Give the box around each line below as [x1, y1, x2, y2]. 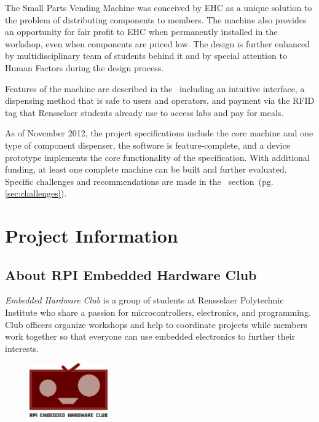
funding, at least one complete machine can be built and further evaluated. [5, 163, 287, 176]
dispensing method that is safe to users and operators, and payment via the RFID [5, 94, 315, 107]
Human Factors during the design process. [5, 61, 164, 74]
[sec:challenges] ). [5, 187, 67, 200]
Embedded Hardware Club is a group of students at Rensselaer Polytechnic [5, 294, 284, 307]
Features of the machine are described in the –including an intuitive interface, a [5, 82, 305, 95]
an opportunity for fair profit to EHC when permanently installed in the [5, 25, 278, 38]
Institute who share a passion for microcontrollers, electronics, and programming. [5, 306, 311, 319]
